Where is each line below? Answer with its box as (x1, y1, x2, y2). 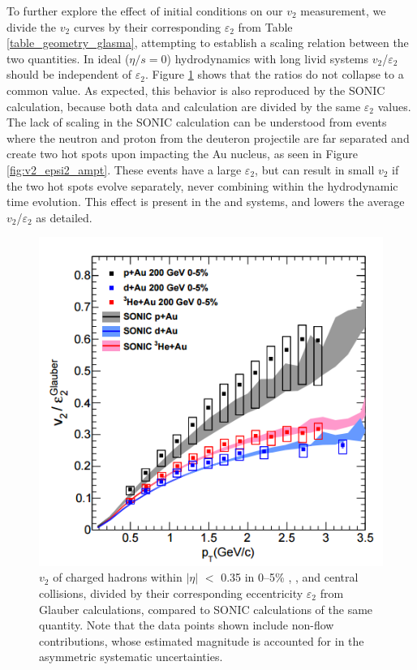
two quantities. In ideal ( (6, 49, 130, 67)
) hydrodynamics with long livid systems (166, 49, 369, 67)
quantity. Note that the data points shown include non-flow (39, 616, 334, 633)
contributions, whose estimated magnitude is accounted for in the (39, 632, 364, 649)
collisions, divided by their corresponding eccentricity (39, 584, 303, 601)
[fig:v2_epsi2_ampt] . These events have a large (6, 161, 242, 178)
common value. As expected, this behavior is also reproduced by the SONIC (6, 81, 385, 98)
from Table (238, 18, 293, 35)
